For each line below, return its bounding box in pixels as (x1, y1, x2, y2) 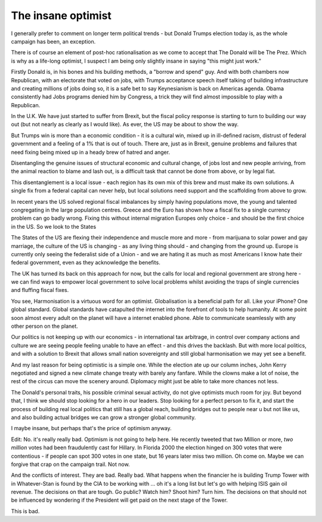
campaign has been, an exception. (11, 38, 96, 45)
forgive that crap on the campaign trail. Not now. (11, 461, 131, 468)
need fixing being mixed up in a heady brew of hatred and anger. (11, 148, 170, 156)
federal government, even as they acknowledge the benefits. (11, 259, 160, 266)
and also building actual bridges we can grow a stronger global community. (11, 414, 196, 421)
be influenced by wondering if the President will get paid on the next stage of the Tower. (11, 496, 228, 504)
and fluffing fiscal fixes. (11, 287, 69, 294)
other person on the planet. (11, 322, 79, 330)
